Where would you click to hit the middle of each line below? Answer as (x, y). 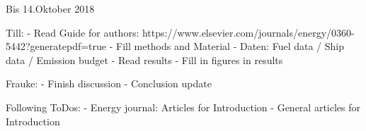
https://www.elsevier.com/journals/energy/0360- (248, 32)
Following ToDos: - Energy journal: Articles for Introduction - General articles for (183, 107)
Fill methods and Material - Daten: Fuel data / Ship (230, 46)
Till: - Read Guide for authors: (73, 32)
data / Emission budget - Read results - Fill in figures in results (144, 60)
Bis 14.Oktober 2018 (50, 8)
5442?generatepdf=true (56, 46)
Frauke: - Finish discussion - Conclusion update (109, 83)
